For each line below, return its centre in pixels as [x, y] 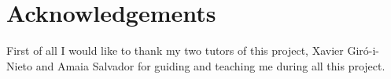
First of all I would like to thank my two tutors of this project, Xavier [175, 50]
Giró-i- [363, 50]
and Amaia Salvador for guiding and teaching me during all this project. [210, 65]
